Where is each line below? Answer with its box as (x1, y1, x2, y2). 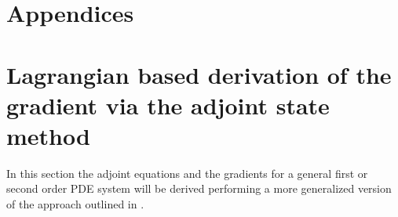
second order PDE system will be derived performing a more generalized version (6, 180, 392, 197)
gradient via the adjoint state (6, 89, 330, 121)
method (6, 119, 90, 151)
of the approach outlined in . (6, 196, 144, 212)
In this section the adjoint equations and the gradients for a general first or (6, 165, 368, 181)
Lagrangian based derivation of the (6, 58, 392, 90)
